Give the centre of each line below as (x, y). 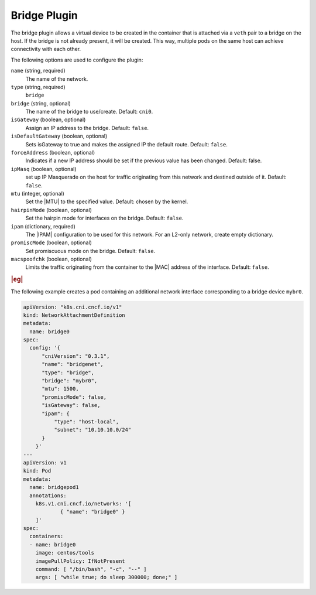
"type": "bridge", (68, 372)
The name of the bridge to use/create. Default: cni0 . (89, 112)
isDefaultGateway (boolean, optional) (59, 136)
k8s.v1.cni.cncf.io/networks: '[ (83, 503)
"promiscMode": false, (74, 397)
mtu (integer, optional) (37, 193)
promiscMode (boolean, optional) (51, 242)
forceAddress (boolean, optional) (53, 153)
